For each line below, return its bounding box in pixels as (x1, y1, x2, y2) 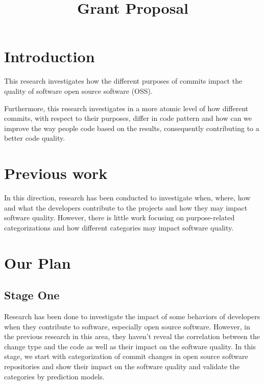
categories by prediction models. (4, 371, 105, 381)
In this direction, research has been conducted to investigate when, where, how (4, 192, 251, 202)
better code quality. (4, 133, 65, 143)
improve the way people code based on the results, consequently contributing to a (4, 122, 259, 133)
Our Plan (4, 252, 71, 273)
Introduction (4, 46, 95, 67)
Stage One (4, 287, 60, 303)
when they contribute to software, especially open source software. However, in (4, 321, 250, 331)
